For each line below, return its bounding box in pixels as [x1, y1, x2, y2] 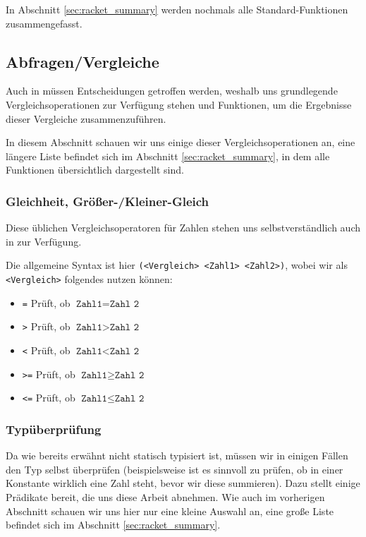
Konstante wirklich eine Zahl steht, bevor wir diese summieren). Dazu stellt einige [6, 476, 360, 490]
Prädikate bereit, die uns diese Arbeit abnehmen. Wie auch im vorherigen [6, 489, 325, 504]
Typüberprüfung [6, 420, 102, 438]
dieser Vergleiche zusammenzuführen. [6, 111, 166, 126]
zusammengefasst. [6, 16, 83, 30]
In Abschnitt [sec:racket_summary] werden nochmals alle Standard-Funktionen [6, 2, 348, 16]
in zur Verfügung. [6, 234, 82, 248]
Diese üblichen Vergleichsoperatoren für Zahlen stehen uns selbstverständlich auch [6, 220, 360, 235]
